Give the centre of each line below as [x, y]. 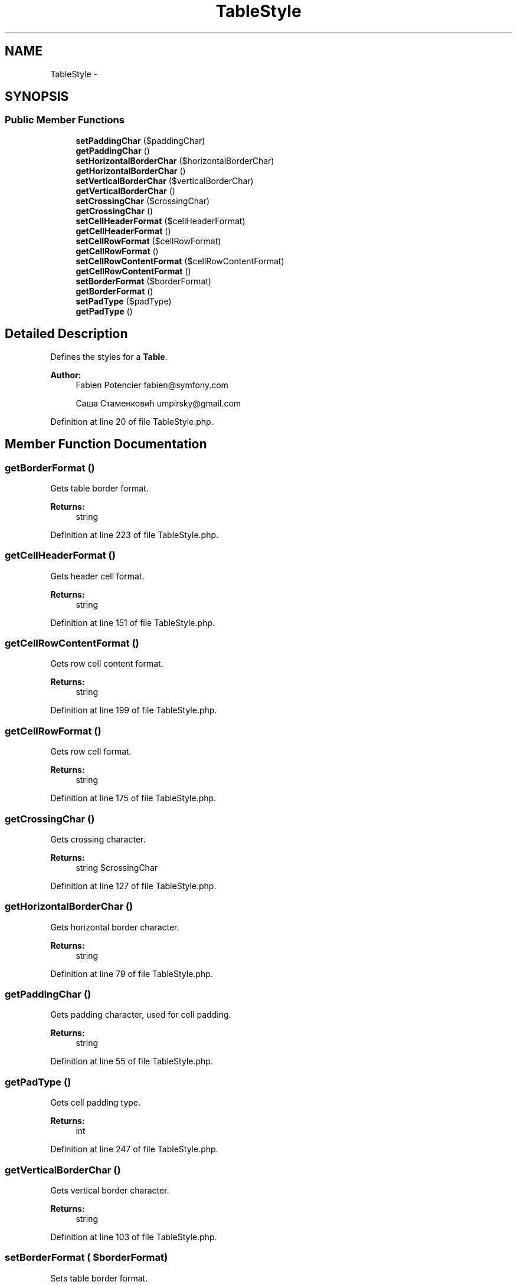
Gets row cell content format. [107, 664]
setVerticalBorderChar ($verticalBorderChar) [165, 181]
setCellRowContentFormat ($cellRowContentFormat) [180, 261]
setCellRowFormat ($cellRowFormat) [148, 241]
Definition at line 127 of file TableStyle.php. [133, 886]
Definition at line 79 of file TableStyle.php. [132, 973]
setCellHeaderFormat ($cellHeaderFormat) [161, 221]
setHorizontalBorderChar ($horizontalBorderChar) [175, 160]
